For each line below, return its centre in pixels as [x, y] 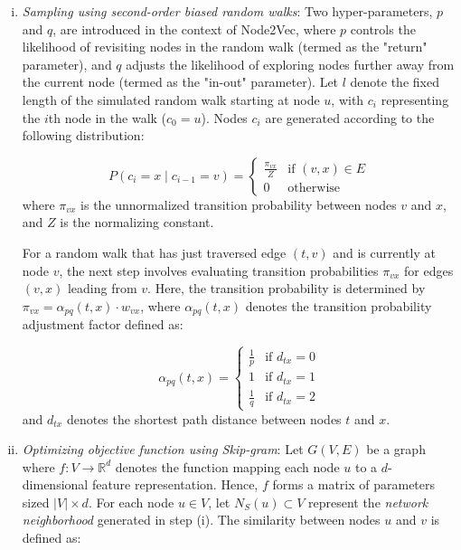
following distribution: [83, 135]
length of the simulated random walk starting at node [171, 99]
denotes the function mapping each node [227, 466]
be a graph [396, 449]
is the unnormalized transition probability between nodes [239, 204]
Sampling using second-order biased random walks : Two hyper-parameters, [227, 11]
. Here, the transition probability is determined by [287, 288]
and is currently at [384, 252]
